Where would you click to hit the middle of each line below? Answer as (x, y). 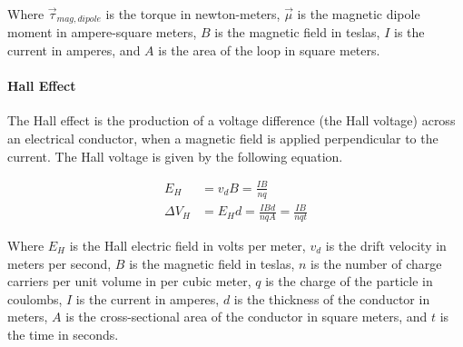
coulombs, (35, 298)
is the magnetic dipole (359, 14)
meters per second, (59, 263)
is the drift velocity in (386, 245)
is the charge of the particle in (349, 281)
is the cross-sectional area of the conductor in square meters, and (246, 317)
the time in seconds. (63, 334)
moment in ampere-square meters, (102, 32)
